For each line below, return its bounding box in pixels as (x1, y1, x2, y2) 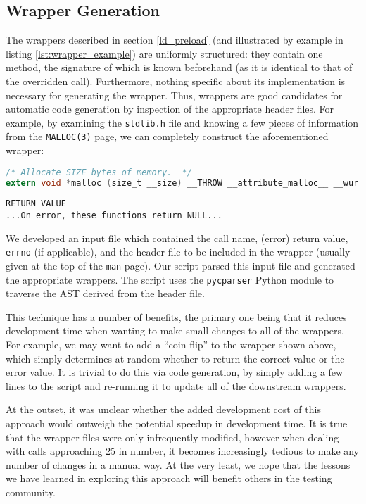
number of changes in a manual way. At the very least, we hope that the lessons (6, 457, 351, 472)
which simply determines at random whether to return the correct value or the (6, 351, 345, 365)
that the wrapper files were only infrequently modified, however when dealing (6, 429, 339, 444)
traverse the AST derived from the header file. (6, 286, 205, 301)
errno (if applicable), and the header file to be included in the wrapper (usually (6, 244, 351, 259)
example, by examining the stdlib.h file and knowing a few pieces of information (6, 115, 359, 130)
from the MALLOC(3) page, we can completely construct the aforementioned (6, 129, 329, 144)
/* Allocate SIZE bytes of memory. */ (6, 167, 192, 177)
